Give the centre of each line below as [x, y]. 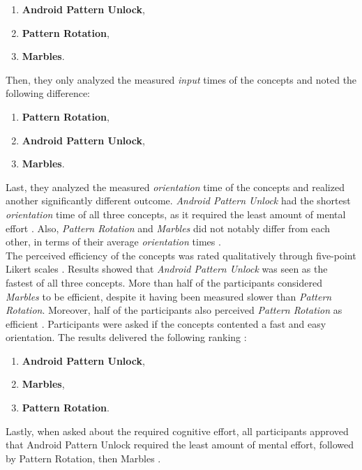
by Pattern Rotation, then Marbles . [83, 458]
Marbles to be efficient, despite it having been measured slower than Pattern [169, 296]
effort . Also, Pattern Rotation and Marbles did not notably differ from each [168, 228]
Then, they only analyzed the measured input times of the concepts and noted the [181, 79]
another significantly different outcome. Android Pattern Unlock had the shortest [178, 200]
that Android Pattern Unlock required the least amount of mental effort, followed [180, 445]
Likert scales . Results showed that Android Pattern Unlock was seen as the [167, 269]
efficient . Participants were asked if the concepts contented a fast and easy [166, 323]
